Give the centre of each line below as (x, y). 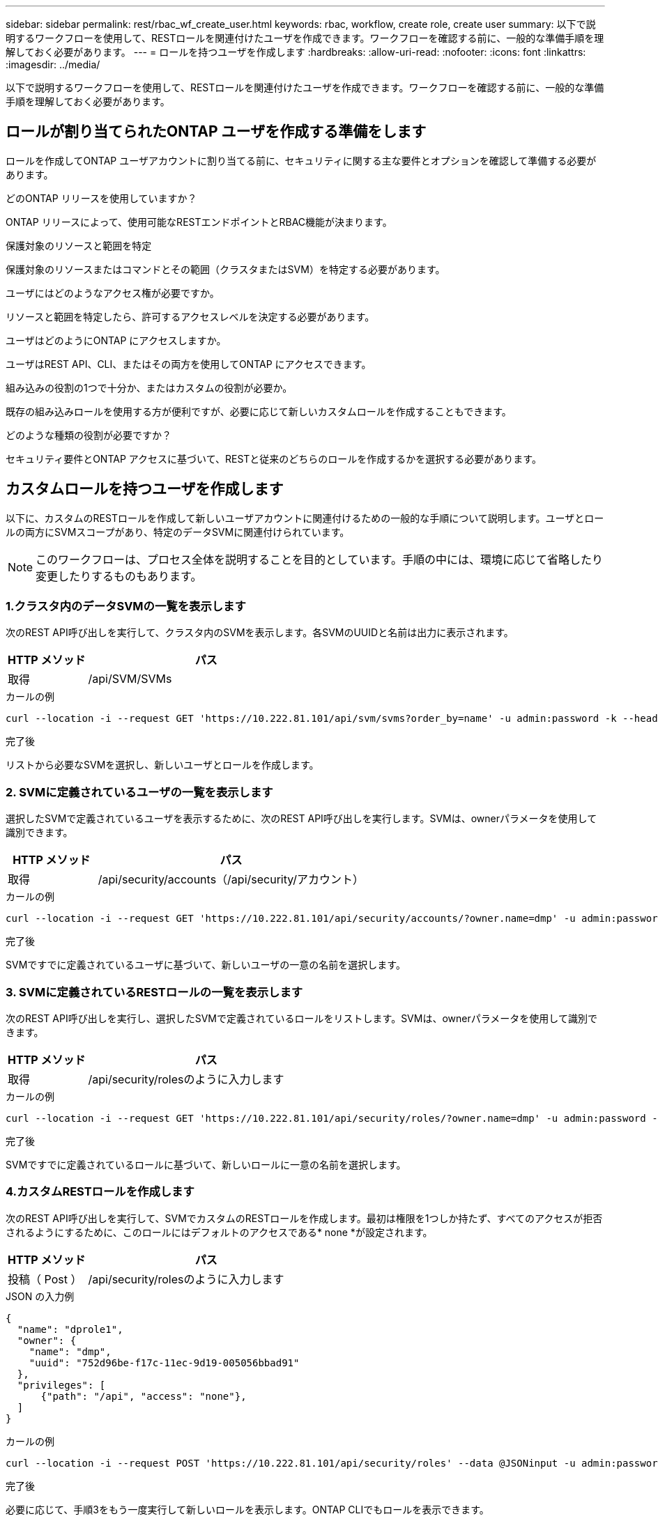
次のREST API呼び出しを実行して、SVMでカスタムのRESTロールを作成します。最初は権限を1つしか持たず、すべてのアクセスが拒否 (304, 1218)
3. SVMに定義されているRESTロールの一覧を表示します (154, 992)
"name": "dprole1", (70, 1329)
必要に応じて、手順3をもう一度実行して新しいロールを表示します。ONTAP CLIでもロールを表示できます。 (247, 1509)
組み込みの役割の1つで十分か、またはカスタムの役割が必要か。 (149, 387)
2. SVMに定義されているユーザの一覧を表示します (139, 792)
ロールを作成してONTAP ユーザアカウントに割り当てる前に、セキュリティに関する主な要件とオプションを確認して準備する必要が (301, 160)
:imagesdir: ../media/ (53, 64)
